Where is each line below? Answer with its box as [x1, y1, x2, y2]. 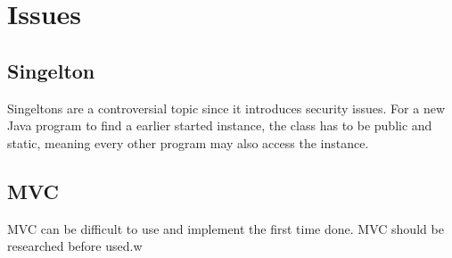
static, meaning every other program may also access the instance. [7, 133, 369, 152]
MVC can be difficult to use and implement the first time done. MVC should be [7, 219, 444, 237]
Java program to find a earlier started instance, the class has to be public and [7, 116, 432, 135]
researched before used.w [7, 237, 143, 255]
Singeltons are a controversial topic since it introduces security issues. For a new [7, 98, 446, 117]
